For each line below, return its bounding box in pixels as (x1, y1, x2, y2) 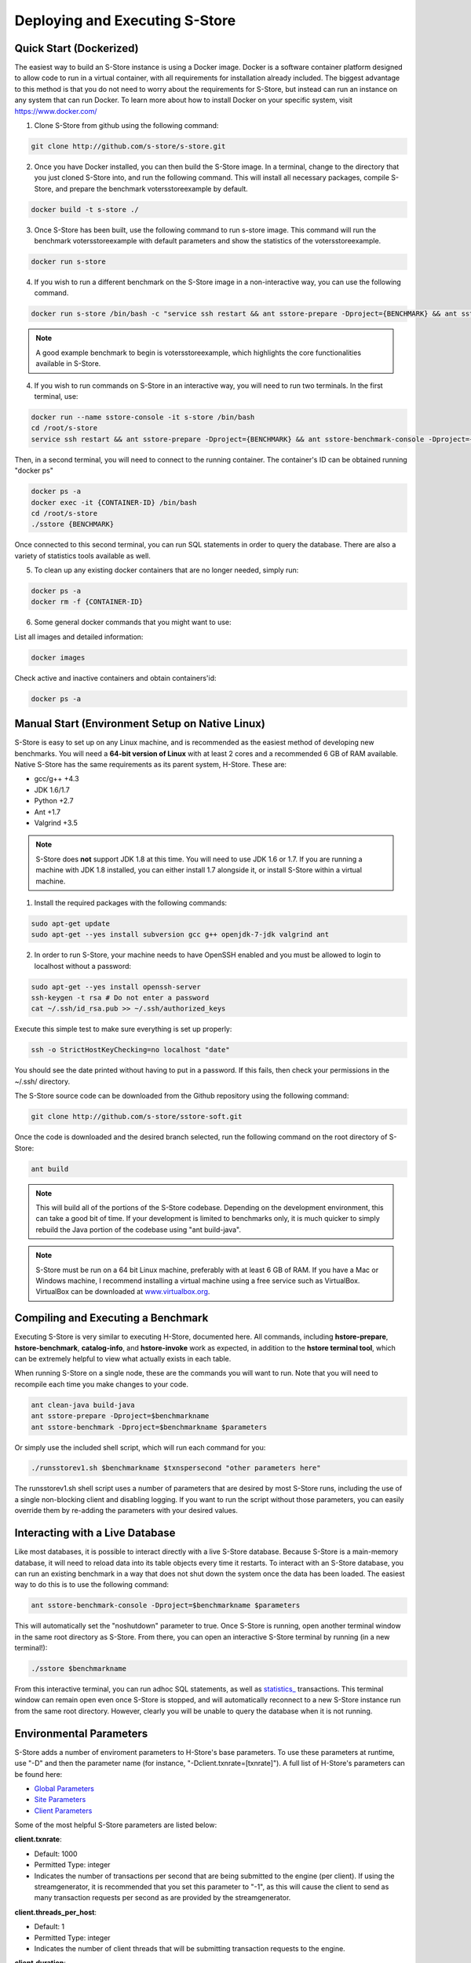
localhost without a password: (34, 961, 132, 971)
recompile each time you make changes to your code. (14, 1379, 188, 1389)
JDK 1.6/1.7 (34, 785, 70, 795)
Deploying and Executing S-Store (14, 12, 236, 29)
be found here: (14, 1769, 63, 1778)
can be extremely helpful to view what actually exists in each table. (14, 1354, 232, 1363)
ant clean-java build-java (31, 1400, 135, 1409)
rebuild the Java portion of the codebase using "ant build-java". (35, 1225, 242, 1234)
